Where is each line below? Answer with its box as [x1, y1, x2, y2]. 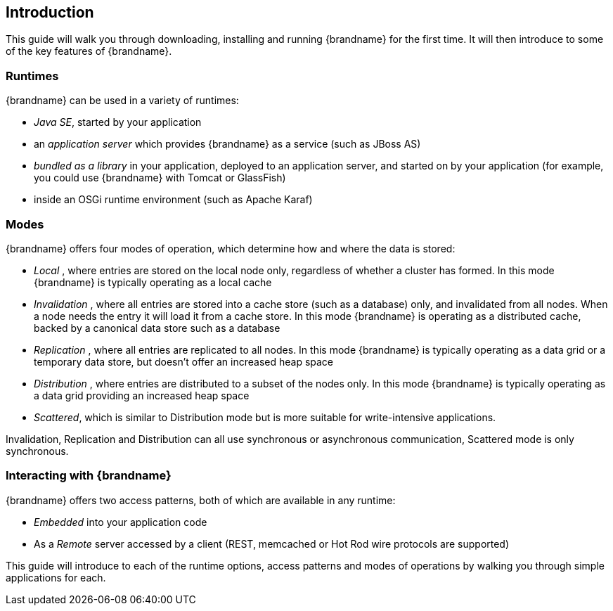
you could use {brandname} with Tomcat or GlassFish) [34, 172, 286, 184]
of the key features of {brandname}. [6, 45, 172, 58]
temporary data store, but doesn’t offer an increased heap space [34, 355, 334, 368]
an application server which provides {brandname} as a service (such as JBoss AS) [34, 138, 421, 150]
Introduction [6, 4, 94, 21]
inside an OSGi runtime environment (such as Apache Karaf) [34, 193, 313, 206]
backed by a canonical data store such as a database [34, 321, 280, 334]
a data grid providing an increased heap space [34, 389, 250, 401]
